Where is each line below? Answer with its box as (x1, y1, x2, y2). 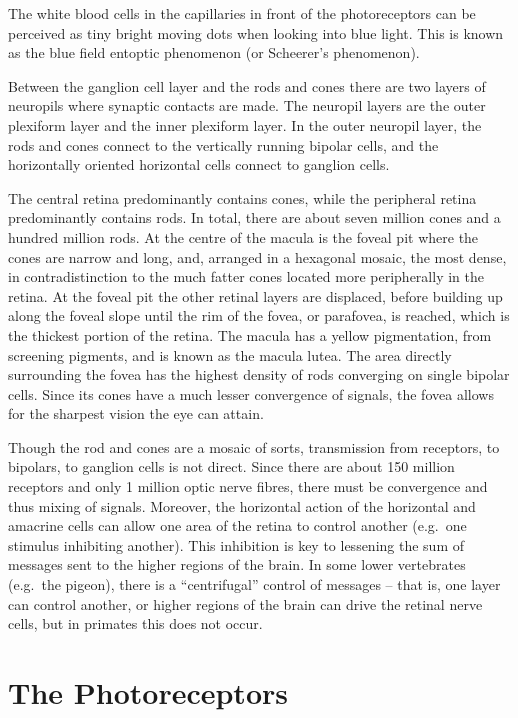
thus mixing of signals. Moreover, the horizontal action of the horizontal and (8, 495, 476, 516)
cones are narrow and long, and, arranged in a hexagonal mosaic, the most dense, (8, 246, 507, 267)
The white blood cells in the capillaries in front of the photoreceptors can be (8, 3, 476, 23)
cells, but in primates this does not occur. (8, 613, 263, 634)
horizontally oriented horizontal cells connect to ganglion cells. (8, 154, 390, 175)
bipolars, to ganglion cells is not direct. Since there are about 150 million (8, 456, 455, 477)
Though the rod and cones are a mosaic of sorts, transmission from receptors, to (8, 436, 500, 457)
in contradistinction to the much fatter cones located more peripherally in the (8, 266, 484, 287)
